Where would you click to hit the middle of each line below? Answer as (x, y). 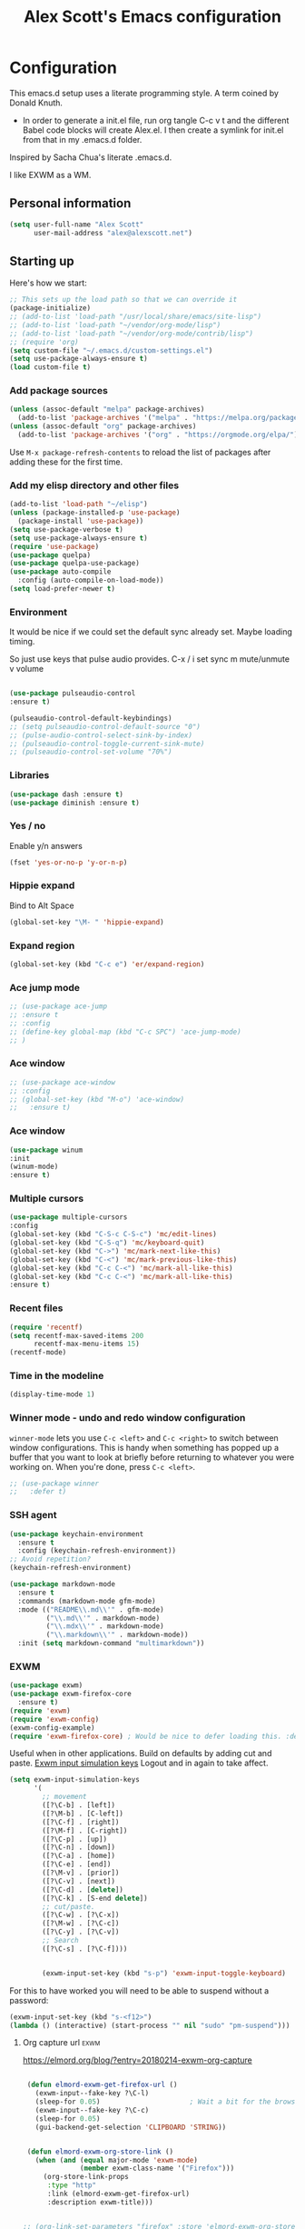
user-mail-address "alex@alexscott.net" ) (113, 233)
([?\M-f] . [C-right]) (85, 1830)
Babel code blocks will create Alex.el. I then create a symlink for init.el (153, 130)
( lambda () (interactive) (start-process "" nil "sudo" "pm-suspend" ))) (150, 2025)
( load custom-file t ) (50, 367)
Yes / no (28, 826)
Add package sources (59, 391)
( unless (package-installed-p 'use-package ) (95, 513)
